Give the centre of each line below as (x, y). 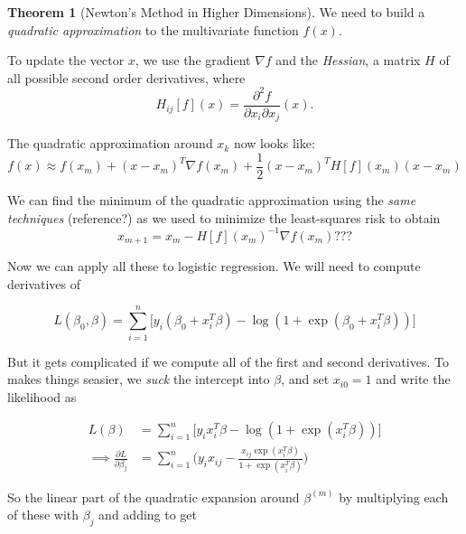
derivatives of (44, 283)
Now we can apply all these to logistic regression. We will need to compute (214, 266)
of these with (43, 515)
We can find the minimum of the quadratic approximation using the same (212, 200)
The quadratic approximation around (110, 143)
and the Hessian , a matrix (348, 60)
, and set (305, 379)
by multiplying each (394, 497)
